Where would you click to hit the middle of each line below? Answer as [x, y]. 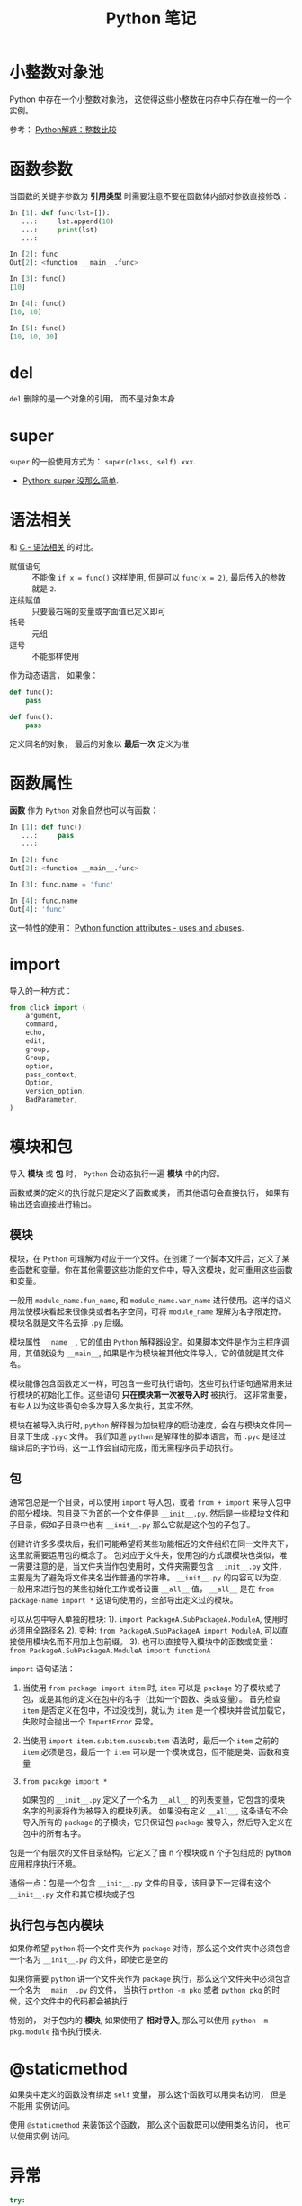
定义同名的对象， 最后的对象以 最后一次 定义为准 [99, 743]
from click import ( [48, 1008]
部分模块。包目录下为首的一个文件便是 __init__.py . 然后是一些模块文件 [149, 1513]
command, [42, 1024]
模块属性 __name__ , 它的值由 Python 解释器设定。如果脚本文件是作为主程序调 [150, 1341]
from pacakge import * [65, 1782]
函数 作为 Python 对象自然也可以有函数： [84, 810]
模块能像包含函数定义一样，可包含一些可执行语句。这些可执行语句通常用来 [147, 1383]
